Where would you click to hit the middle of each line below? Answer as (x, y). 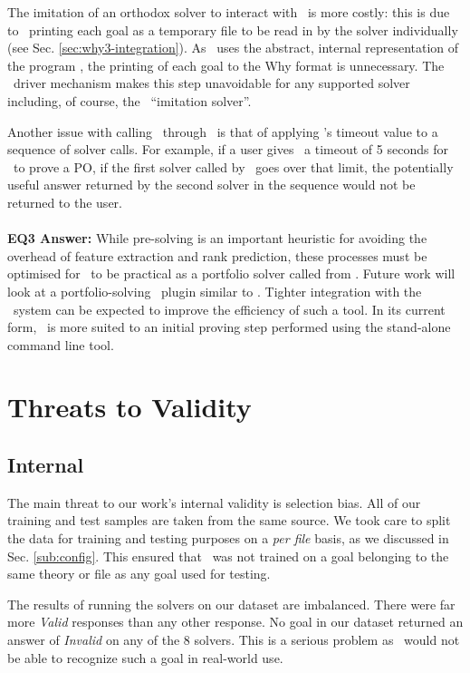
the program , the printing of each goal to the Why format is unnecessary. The (226, 65)
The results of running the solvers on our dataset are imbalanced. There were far (231, 604)
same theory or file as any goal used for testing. (139, 574)
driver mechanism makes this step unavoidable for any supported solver (211, 83)
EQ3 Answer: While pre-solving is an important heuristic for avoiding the (217, 238)
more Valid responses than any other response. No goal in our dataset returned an (235, 622)
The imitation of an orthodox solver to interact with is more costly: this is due (229, 12)
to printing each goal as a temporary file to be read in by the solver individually (233, 29)
